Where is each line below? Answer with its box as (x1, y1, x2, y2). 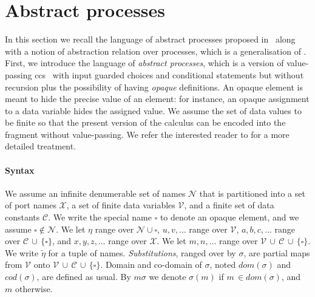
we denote (149, 270, 186, 283)
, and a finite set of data (184, 199, 274, 211)
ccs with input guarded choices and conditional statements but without (35, 68, 304, 81)
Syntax (5, 163, 35, 176)
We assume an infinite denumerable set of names (5, 186, 186, 199)
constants (5, 211, 40, 224)
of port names (5, 199, 56, 211)
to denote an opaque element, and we (160, 211, 299, 224)
